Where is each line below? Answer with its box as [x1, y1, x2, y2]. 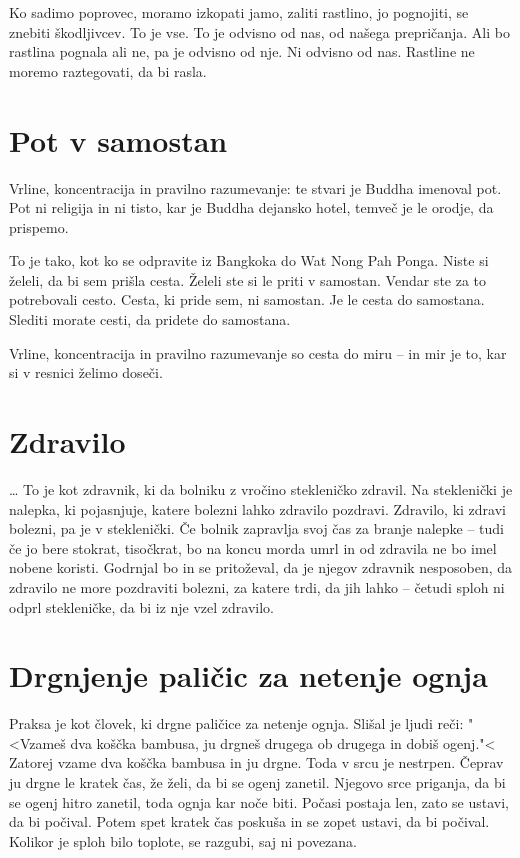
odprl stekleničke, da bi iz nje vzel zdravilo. [9, 596, 274, 617]
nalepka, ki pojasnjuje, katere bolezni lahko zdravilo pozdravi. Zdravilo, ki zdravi [9, 498, 506, 519]
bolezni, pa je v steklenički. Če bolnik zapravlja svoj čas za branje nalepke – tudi [9, 518, 504, 539]
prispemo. [9, 216, 69, 237]
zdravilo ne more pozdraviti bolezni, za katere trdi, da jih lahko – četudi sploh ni [9, 576, 505, 597]
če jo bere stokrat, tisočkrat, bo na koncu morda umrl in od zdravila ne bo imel [9, 537, 497, 558]
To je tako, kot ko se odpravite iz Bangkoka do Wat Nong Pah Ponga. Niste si [9, 250, 489, 271]
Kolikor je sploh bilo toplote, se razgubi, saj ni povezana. [9, 830, 357, 851]
